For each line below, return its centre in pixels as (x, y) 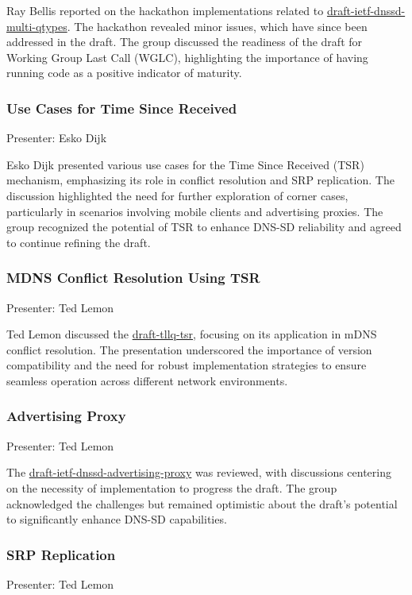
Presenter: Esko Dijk (57, 138)
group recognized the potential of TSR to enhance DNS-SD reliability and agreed (204, 227)
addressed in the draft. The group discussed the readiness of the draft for (185, 42)
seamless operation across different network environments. (147, 380)
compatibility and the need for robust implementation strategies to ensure (187, 365)
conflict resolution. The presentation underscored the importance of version (189, 349)
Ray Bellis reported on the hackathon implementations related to (165, 10)
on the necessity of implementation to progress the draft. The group (172, 487)
